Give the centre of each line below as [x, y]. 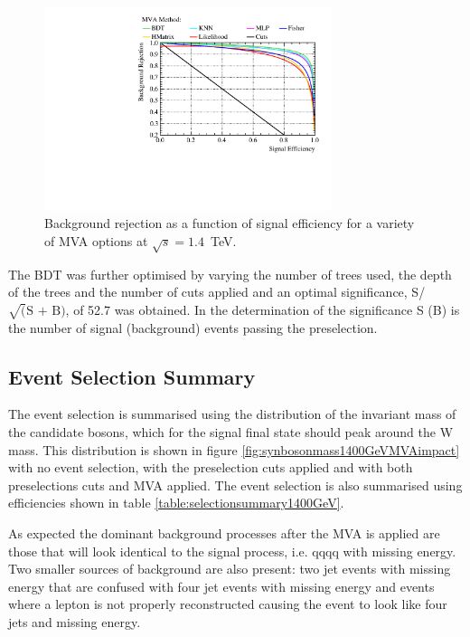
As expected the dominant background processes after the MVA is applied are [224, 533]
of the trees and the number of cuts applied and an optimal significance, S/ [217, 292]
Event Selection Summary [132, 376]
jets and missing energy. [75, 621]
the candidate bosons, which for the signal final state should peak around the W [231, 432]
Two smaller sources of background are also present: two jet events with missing [230, 569]
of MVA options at [96, 240]
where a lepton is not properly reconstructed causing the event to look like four [228, 604]
